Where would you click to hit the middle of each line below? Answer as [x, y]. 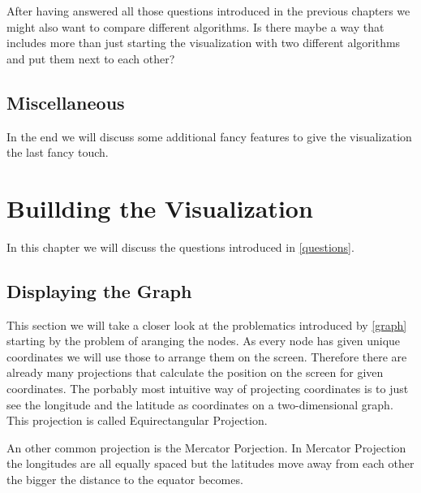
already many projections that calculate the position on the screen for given [195, 372]
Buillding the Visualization [160, 208]
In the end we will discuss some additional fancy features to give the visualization [209, 136]
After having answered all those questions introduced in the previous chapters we [208, 11]
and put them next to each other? [91, 58]
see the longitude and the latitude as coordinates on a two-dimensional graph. [200, 404]
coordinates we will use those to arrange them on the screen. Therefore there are [207, 356]
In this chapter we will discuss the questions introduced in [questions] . [180, 246]
